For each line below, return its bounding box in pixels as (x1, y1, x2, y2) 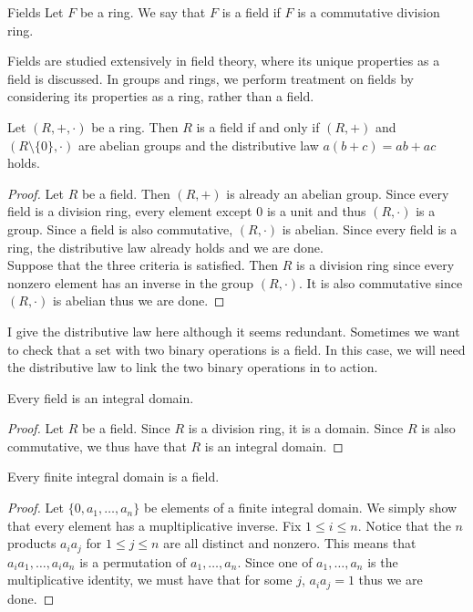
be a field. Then (81, 183, 170, 202)
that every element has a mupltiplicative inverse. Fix (7, 515, 302, 534)
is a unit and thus (266, 202, 366, 221)
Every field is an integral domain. (7, 388, 194, 407)
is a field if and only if (196, 117, 320, 136)
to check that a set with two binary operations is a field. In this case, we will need (7, 339, 466, 358)
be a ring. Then (91, 117, 179, 136)
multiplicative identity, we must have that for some (7, 570, 293, 589)
